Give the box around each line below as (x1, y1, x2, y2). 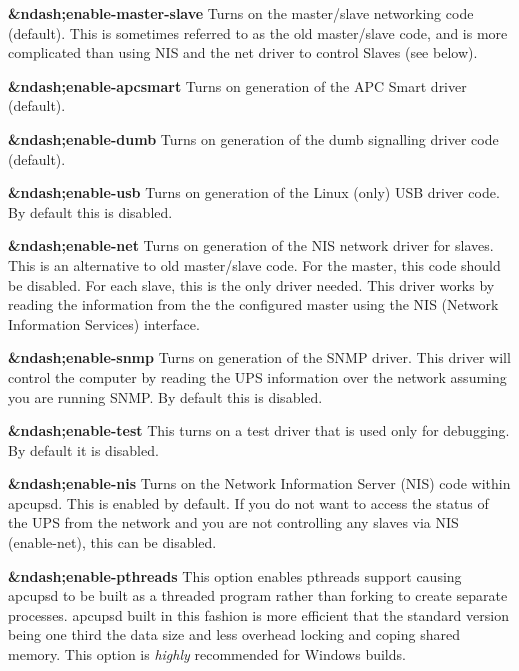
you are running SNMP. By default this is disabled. (8, 386, 323, 407)
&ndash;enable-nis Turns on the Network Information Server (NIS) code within (8, 473, 511, 494)
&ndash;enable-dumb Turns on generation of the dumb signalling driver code (8, 128, 499, 149)
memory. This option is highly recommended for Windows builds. (8, 644, 406, 665)
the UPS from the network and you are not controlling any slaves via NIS (8, 512, 459, 533)
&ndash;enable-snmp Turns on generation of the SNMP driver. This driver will (8, 347, 511, 368)
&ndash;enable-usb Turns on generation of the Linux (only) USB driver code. (8, 182, 500, 203)
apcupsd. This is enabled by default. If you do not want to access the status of (8, 492, 489, 513)
